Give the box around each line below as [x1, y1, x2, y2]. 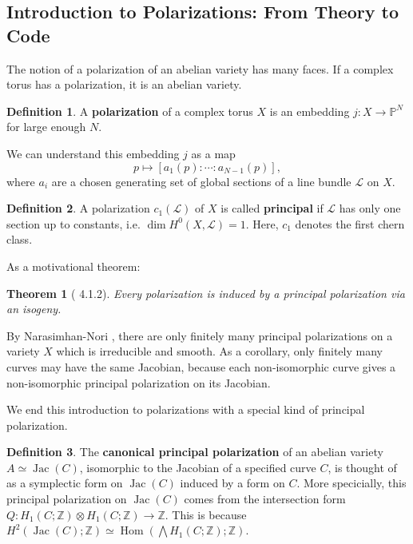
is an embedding [269, 102, 350, 119]
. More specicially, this [296, 475, 407, 491]
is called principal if [220, 200, 324, 216]
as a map [191, 145, 236, 161]
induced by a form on [180, 475, 285, 491]
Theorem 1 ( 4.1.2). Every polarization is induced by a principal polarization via [6, 284, 405, 301]
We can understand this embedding [6, 145, 180, 161]
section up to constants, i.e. [6, 215, 141, 232]
